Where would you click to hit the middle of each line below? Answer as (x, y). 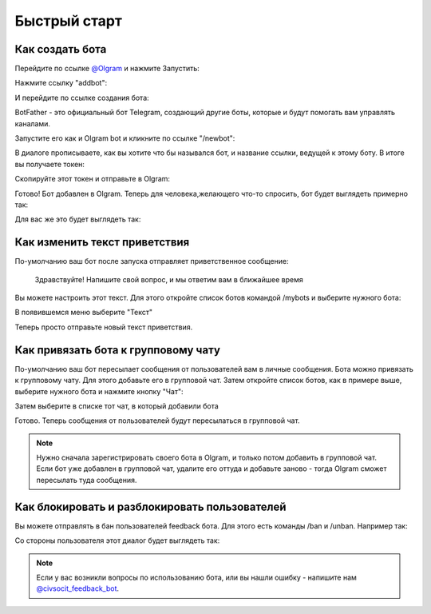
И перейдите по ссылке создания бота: (82, 98)
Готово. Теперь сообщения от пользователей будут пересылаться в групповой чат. (157, 421)
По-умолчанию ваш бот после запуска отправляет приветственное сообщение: (152, 261)
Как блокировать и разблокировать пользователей (150, 506)
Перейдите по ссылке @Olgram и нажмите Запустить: (107, 69)
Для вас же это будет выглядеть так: (78, 219)
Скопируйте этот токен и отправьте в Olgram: (93, 179)
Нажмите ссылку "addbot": (61, 83)
